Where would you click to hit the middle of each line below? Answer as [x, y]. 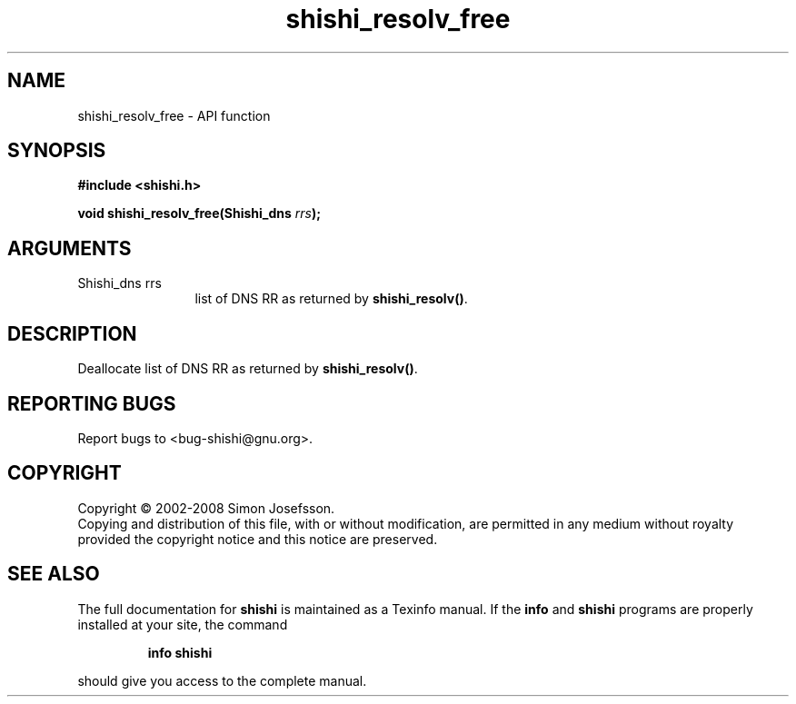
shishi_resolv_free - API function [174, 115]
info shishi [180, 652]
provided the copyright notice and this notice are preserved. [258, 539]
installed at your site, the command [183, 624]
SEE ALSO [54, 574]
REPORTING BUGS [92, 403]
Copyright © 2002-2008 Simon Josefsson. [206, 508]
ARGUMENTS [70, 248]
